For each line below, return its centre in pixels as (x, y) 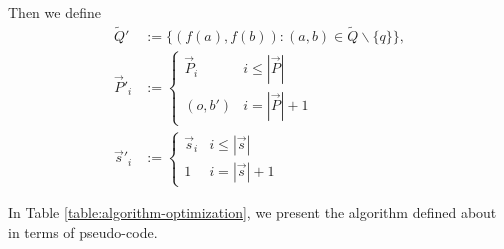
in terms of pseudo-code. (83, 231)
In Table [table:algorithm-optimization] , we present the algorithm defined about (252, 212)
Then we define (54, 12)
